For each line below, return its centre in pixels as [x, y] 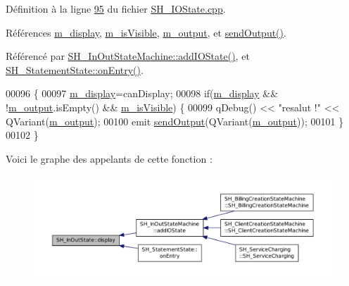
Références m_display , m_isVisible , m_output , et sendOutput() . [146, 32]
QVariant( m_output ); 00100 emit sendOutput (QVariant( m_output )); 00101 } [175, 121]
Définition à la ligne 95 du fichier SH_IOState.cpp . [116, 8]
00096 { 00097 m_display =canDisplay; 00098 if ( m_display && [142, 93]
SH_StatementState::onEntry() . [75, 69]
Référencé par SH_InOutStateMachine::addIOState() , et [128, 56]
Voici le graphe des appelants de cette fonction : [109, 158]
